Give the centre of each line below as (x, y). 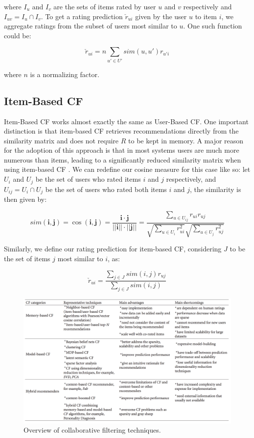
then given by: (25, 199)
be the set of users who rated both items (106, 189)
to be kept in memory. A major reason (186, 140)
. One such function (213, 26)
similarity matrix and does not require (61, 140)
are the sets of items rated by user (105, 6)
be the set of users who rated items (88, 179)
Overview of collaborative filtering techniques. (92, 430)
